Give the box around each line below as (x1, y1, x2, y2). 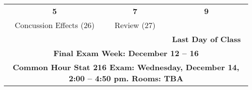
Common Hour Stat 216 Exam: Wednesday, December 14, (13, 61, 239, 73)
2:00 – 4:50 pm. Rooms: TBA (68, 73, 184, 84)
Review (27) (114, 19, 156, 30)
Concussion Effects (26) (15, 19, 94, 30)
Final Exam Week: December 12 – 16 (53, 47, 199, 59)
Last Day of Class (172, 33, 241, 45)
